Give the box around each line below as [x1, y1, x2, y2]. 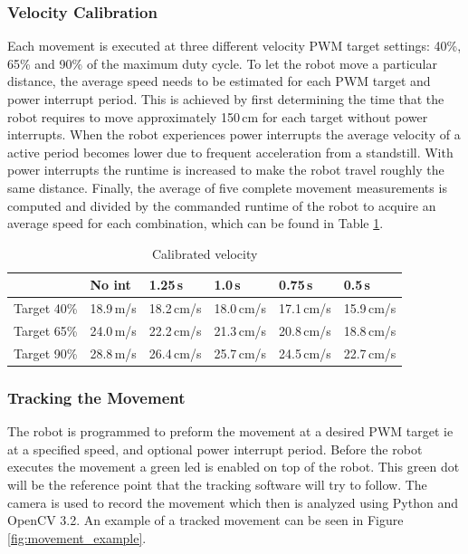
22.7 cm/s [343, 343, 396, 362]
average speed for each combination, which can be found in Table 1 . [7, 214, 384, 233]
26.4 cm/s [148, 343, 202, 362]
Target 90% [14, 343, 78, 362]
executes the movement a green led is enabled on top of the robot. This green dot [7, 457, 460, 476]
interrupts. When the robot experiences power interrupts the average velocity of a [7, 125, 461, 144]
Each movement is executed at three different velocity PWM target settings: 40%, [7, 36, 462, 55]
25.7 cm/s [214, 343, 267, 362]
